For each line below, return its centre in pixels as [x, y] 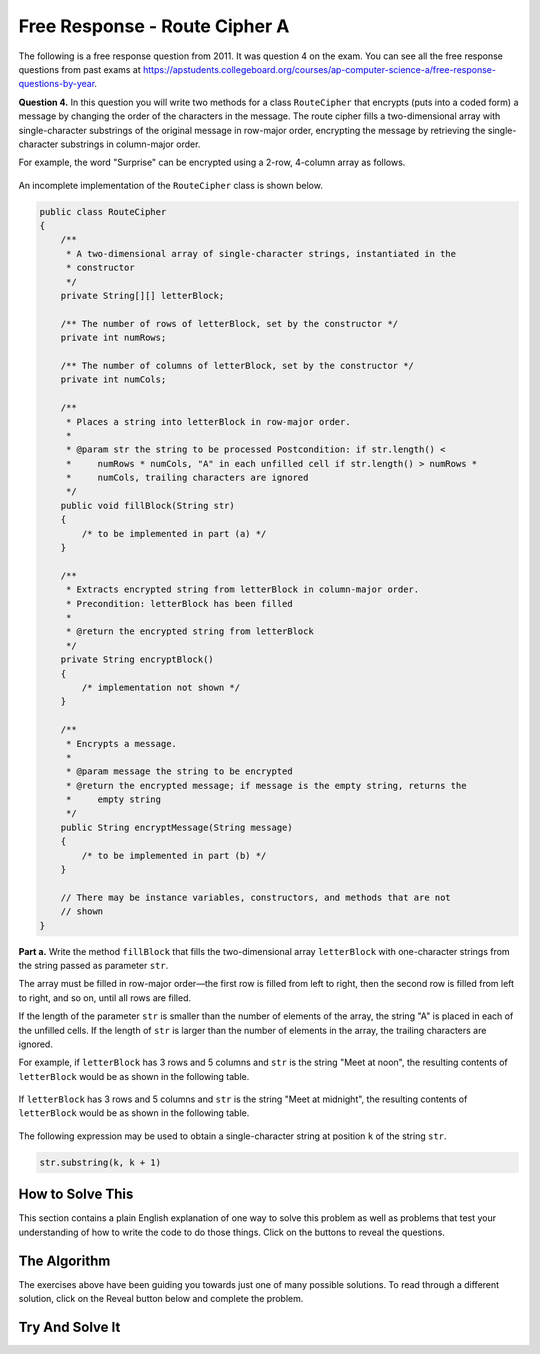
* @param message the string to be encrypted [179, 771]
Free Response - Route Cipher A [154, 26]
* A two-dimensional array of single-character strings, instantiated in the [261, 253]
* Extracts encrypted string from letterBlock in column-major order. [242, 589]
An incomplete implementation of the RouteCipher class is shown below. [171, 185]
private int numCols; [113, 379]
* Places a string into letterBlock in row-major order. [208, 421]
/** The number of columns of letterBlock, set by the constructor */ [237, 365]
